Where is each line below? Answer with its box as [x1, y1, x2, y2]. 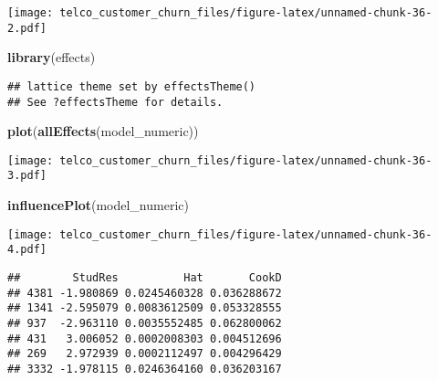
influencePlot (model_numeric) [7, 195, 189, 215]
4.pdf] [7, 243, 47, 257]
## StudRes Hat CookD [7, 271, 282, 285]
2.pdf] [7, 21, 47, 35]
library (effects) [7, 47, 96, 67]
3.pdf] [7, 169, 47, 183]
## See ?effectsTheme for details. [7, 95, 224, 109]
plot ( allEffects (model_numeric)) [7, 121, 199, 141]
